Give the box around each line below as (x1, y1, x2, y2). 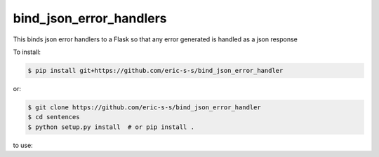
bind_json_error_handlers (13, 11, 168, 26)
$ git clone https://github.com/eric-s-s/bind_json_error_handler (27, 103, 261, 111)
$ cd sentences (27, 113, 80, 121)
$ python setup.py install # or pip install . (27, 123, 194, 131)
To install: (13, 48, 41, 56)
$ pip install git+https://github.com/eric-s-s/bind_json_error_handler (27, 67, 284, 74)
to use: (13, 141, 33, 149)
